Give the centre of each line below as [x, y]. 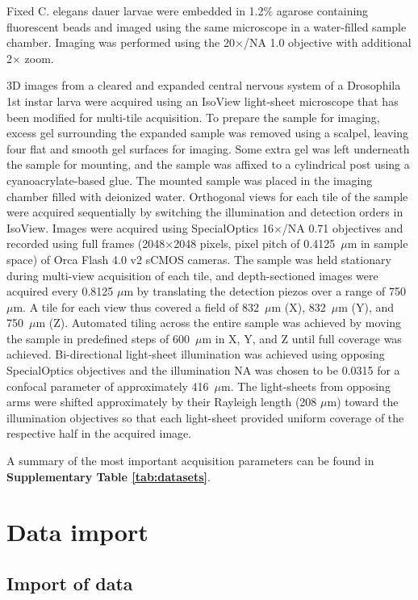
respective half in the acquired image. [99, 433]
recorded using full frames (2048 [86, 243]
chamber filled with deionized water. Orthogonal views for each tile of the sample [207, 196]
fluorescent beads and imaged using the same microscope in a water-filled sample [207, 26]
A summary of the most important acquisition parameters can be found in [190, 461]
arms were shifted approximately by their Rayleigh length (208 [162, 402]
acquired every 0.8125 [60, 291]
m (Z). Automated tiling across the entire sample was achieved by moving [219, 323]
